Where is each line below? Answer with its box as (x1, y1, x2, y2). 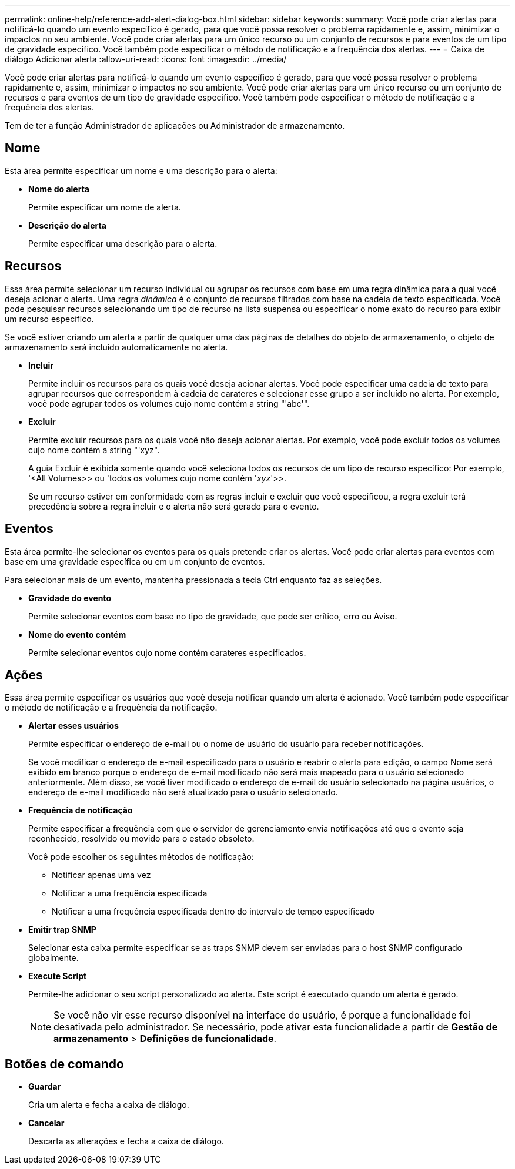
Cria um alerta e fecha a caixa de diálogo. (28, 1100, 189, 1110)
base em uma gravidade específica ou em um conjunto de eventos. (5, 556, 265, 567)
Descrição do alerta (28, 220, 106, 230)
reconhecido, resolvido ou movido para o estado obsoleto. (28, 833, 255, 844)
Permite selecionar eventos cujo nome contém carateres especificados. (28, 647, 306, 658)
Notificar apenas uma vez (52, 870, 151, 880)
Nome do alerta (28, 183, 89, 194)
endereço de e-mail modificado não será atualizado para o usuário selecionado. (28, 787, 338, 798)
